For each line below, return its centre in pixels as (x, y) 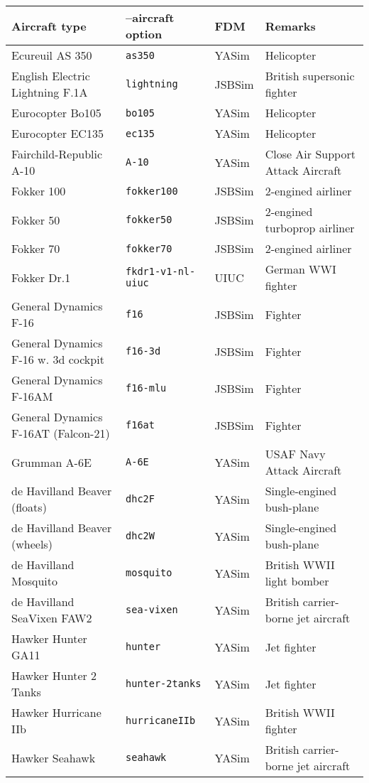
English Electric (51, 76)
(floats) (29, 507)
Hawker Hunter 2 (54, 675)
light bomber (297, 581)
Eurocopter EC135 (57, 133)
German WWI (301, 269)
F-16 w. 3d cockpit (58, 359)
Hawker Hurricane (56, 712)
